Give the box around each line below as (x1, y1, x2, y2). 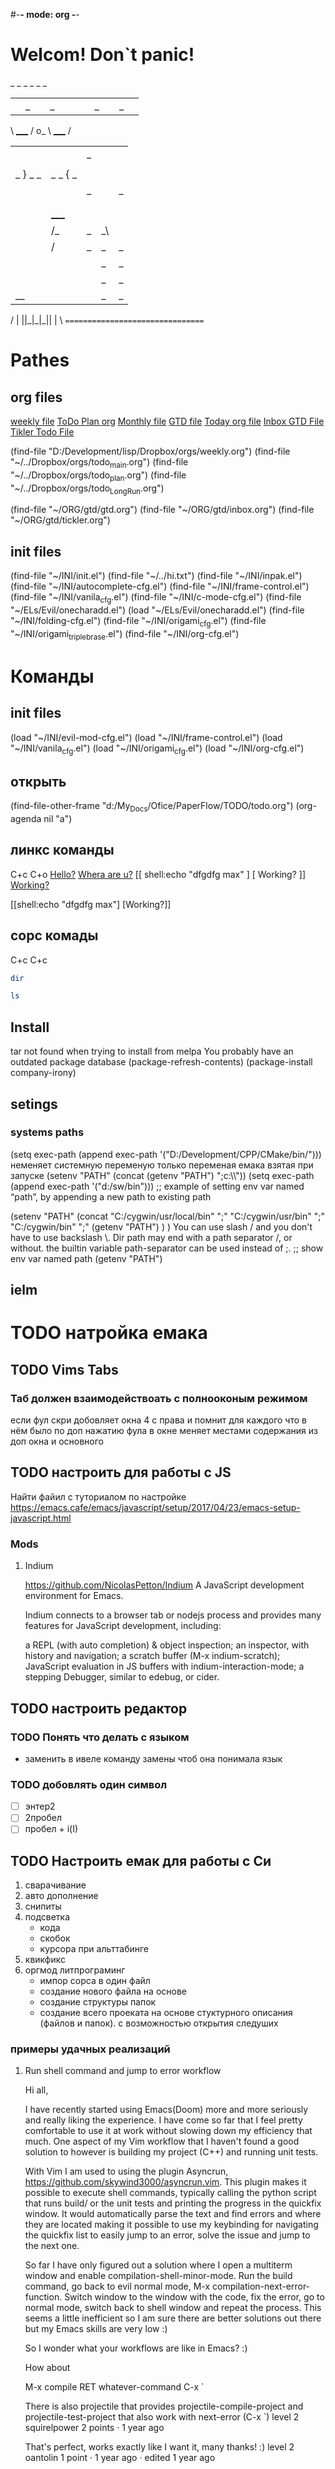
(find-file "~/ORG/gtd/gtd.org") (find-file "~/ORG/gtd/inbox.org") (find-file (10, 504, 315, 516)
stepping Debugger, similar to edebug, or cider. (24, 1671, 220, 1683)
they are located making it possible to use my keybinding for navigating (24, 2219, 319, 2231)
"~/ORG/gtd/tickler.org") (10, 514, 111, 526)
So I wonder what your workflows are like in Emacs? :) (24, 2342, 248, 2354)
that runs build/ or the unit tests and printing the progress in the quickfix (24, 2197, 322, 2209)
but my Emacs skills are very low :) (24, 2323, 168, 2335)
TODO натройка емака (10, 1322, 208, 1344)
